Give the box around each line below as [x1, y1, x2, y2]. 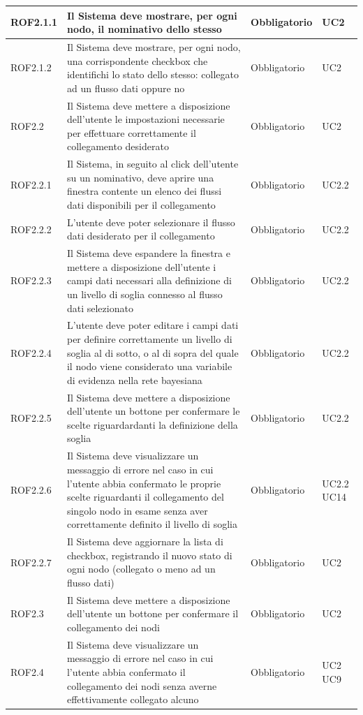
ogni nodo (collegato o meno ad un [66, 561, 216, 576]
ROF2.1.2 [10, 60, 52, 75]
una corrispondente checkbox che [66, 53, 208, 68]
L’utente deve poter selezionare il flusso [66, 214, 235, 229]
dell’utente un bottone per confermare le [66, 404, 240, 418]
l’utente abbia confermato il [66, 664, 186, 679]
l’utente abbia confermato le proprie [66, 476, 221, 490]
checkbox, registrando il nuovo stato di [66, 547, 232, 562]
